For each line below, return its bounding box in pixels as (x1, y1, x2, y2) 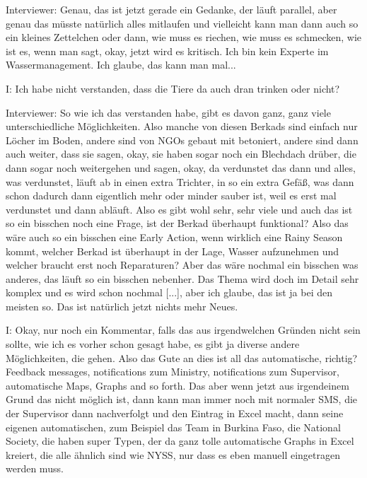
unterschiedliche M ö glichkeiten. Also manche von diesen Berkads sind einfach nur (6, 119, 358, 134)
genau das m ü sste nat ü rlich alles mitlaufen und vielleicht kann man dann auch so (6, 16, 359, 30)
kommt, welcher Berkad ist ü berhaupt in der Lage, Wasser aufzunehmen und (6, 243, 339, 258)
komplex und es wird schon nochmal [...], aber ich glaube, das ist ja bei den (6, 285, 333, 300)
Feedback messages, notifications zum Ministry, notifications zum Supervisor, (6, 364, 339, 379)
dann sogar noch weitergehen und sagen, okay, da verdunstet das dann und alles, (6, 160, 356, 175)
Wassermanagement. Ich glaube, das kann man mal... (6, 57, 236, 72)
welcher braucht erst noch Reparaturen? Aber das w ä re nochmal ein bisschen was (6, 257, 359, 272)
